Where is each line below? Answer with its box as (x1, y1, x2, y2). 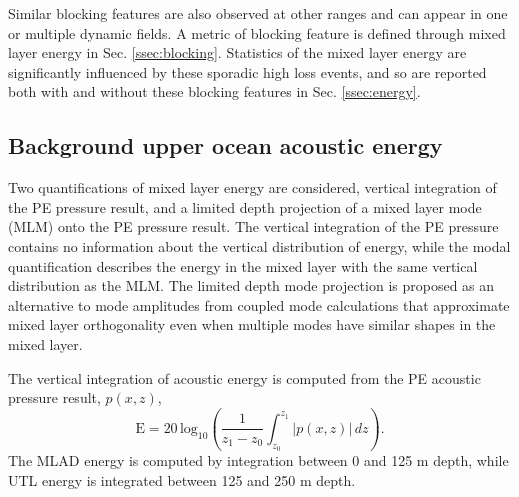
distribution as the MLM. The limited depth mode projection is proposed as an (8, 275, 495, 296)
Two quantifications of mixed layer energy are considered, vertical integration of (8, 177, 497, 198)
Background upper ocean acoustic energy (8, 130, 443, 161)
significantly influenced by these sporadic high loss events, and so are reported (8, 61, 487, 82)
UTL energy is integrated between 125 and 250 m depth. (8, 469, 356, 490)
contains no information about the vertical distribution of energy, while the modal (8, 235, 511, 256)
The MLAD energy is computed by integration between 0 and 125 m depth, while (8, 450, 509, 471)
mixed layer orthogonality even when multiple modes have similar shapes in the (8, 314, 496, 335)
